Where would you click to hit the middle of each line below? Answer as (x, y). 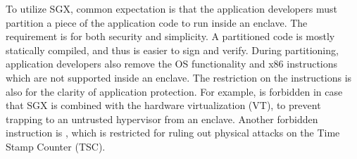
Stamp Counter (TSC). (56, 146)
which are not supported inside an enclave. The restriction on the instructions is (179, 77)
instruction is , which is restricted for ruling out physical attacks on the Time (173, 133)
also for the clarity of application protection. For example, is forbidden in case (174, 91)
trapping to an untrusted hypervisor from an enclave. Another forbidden (162, 119)
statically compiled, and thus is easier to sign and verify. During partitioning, (172, 50)
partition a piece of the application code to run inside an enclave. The (157, 22)
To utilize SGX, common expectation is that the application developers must (171, 8)
